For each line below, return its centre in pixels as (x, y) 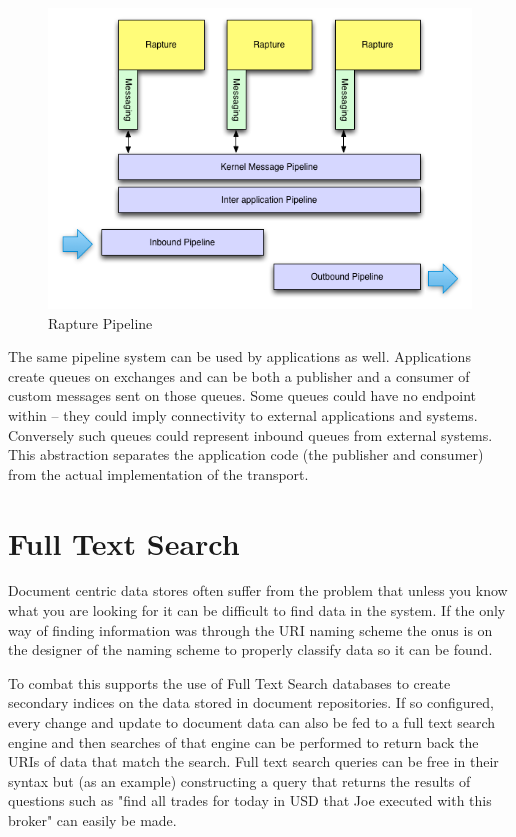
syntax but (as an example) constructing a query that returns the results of (239, 780)
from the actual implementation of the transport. (158, 473)
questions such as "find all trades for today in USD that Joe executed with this (250, 800)
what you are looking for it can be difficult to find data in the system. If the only (257, 610)
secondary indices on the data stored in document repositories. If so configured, (251, 702)
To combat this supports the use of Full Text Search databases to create (229, 682)
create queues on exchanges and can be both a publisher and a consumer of (239, 375)
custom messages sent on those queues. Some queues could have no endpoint (242, 395)
